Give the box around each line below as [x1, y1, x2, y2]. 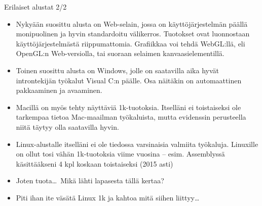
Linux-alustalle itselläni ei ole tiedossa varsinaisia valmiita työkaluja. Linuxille [16, 138, 258, 149]
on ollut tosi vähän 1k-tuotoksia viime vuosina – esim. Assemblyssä [16, 148, 225, 159]
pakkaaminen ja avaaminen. [16, 85, 102, 95]
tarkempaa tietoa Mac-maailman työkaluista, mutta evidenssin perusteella [16, 112, 246, 122]
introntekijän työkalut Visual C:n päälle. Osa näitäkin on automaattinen [16, 75, 242, 85]
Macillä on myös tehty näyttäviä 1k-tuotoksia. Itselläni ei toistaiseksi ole [16, 101, 241, 112]
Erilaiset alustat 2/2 [4, 2, 67, 12]
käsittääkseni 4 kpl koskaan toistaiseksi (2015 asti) [16, 158, 173, 169]
